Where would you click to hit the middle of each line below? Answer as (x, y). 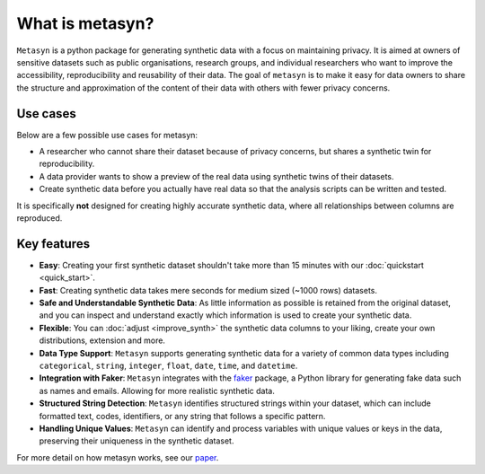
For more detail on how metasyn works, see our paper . (118, 457)
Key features (53, 244)
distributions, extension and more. (102, 340)
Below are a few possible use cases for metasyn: (107, 135)
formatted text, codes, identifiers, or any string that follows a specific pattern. (182, 416)
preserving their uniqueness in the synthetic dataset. (137, 441)
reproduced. (40, 218)
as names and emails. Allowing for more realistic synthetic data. (157, 391)
